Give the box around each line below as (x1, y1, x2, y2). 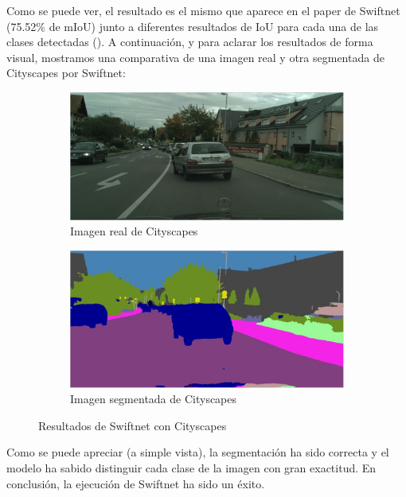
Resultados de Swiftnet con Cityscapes (38, 417, 227, 433)
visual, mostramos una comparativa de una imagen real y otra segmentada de (6, 49, 385, 65)
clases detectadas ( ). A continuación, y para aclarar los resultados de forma (6, 33, 373, 50)
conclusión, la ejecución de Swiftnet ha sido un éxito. (6, 475, 265, 491)
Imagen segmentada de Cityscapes (70, 390, 237, 407)
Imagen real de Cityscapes (70, 223, 198, 239)
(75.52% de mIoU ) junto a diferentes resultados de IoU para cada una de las (6, 17, 379, 34)
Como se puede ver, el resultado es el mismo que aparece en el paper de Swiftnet (6, 2, 400, 18)
